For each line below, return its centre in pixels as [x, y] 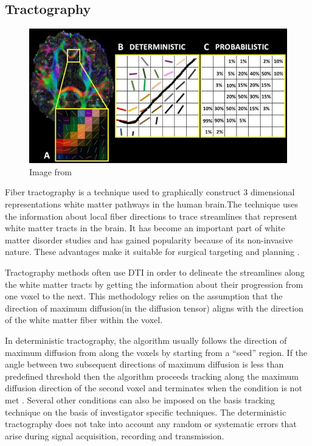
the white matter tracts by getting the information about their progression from [154, 284]
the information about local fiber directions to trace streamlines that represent [151, 216]
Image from [51, 171]
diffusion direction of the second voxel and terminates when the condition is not [154, 388]
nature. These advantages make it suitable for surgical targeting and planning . [152, 252]
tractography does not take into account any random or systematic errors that [151, 424]
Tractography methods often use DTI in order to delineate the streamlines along [155, 272]
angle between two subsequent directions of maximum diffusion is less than [144, 364]
